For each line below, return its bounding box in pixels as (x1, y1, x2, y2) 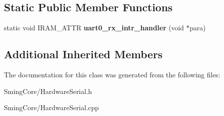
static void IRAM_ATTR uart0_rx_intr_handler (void (4, 23, 184, 33)
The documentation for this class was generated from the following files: (4, 70, 221, 79)
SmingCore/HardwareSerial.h (4, 86, 92, 96)
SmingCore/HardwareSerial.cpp (4, 102, 99, 113)
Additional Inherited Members (4, 46, 163, 62)
